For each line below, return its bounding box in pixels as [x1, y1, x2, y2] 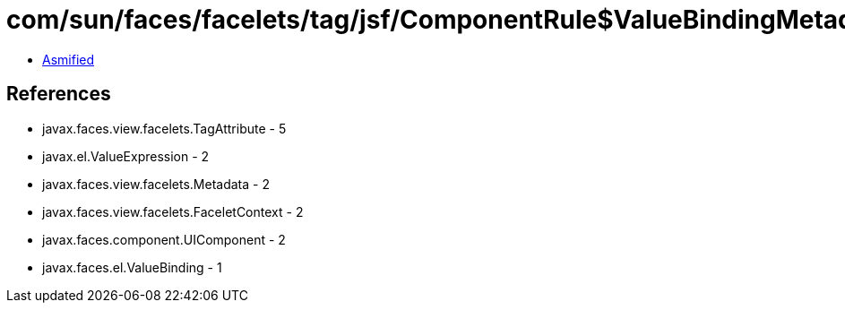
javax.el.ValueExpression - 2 [42, 148, 210, 164]
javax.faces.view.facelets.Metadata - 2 [42, 176, 270, 192]
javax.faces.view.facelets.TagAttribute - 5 [42, 120, 287, 136]
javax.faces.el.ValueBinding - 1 [42, 259, 222, 275]
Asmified [42, 51, 95, 67]
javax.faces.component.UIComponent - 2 [42, 231, 286, 247]
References [6, 82, 111, 106]
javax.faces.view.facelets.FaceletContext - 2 [42, 203, 304, 220]
